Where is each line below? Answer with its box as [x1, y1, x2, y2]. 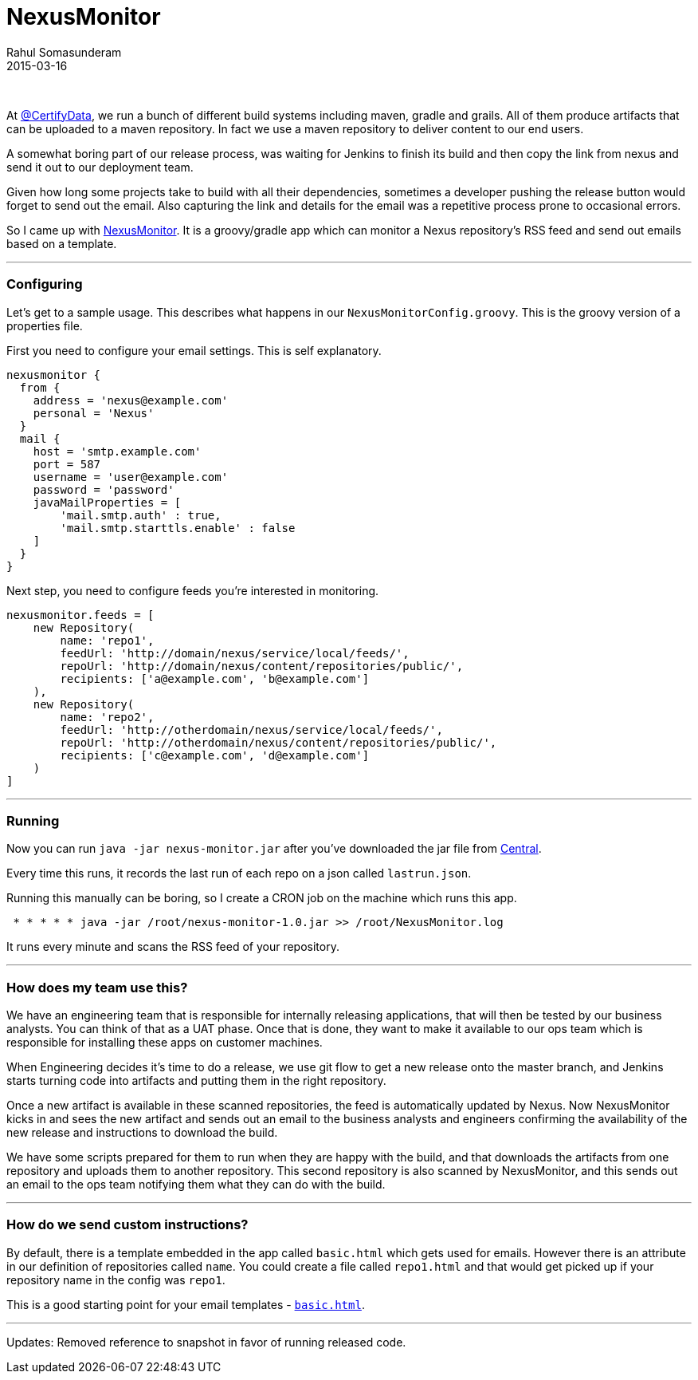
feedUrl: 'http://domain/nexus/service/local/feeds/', [60, 646, 410, 660]
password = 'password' [33, 483, 174, 496]
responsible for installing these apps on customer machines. [6, 1035, 323, 1049]
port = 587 [33, 457, 101, 471]
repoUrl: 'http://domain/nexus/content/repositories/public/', [60, 659, 464, 672]
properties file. [6, 318, 83, 333]
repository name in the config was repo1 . [6, 1272, 225, 1287]
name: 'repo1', [60, 633, 155, 647]
